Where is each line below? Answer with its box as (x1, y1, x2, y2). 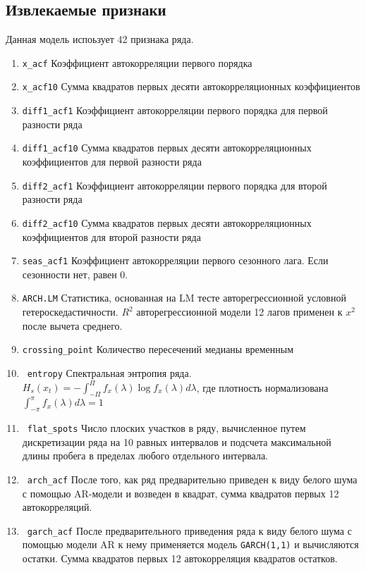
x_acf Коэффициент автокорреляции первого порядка (22, 55, 252, 70)
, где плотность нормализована (196, 380, 329, 395)
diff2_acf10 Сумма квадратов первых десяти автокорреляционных (22, 215, 312, 230)
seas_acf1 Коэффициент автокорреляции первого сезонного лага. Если (22, 253, 329, 268)
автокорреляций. (22, 500, 92, 514)
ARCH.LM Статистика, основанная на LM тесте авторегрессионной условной (22, 290, 346, 305)
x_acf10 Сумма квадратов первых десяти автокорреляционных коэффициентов (22, 79, 360, 94)
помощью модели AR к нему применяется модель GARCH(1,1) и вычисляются (22, 537, 359, 552)
